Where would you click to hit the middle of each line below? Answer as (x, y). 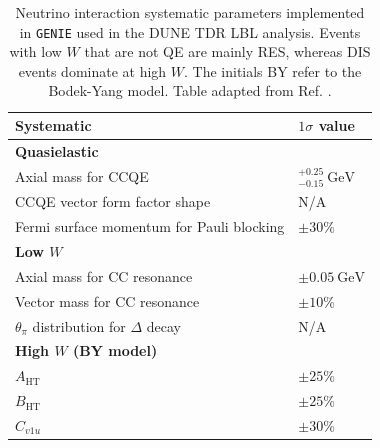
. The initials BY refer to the (273, 70)
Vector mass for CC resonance (107, 300)
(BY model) (115, 350)
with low (35, 51)
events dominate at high (92, 70)
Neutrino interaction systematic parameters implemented (190, 12)
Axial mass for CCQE (82, 176)
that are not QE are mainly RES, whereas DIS (227, 51)
